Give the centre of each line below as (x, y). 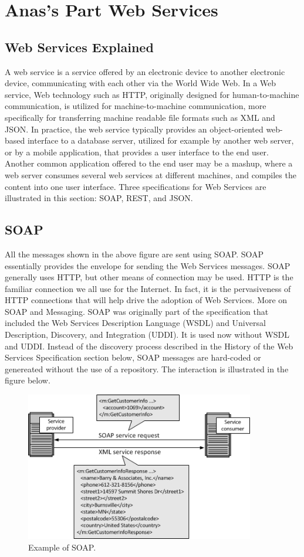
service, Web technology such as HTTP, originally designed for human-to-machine (152, 94)
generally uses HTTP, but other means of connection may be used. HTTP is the (149, 277)
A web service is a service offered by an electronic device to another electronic (145, 71)
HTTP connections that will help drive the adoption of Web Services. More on (146, 300)
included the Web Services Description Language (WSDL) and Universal (135, 323)
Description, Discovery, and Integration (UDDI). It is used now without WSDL (147, 334)
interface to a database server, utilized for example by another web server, (161, 140)
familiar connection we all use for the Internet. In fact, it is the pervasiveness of (148, 288)
